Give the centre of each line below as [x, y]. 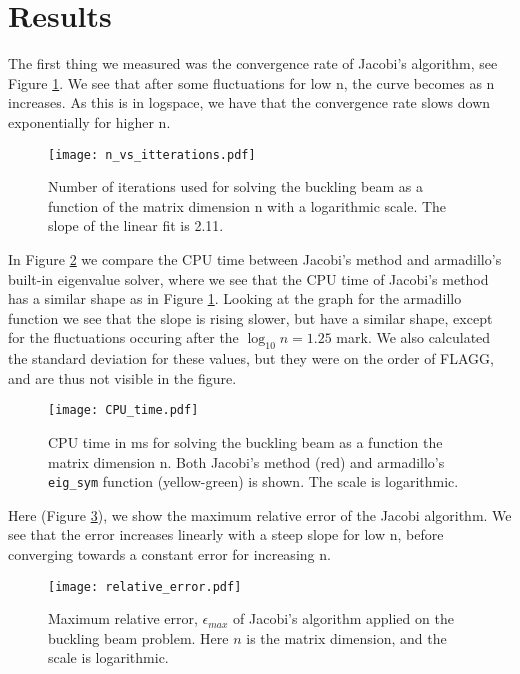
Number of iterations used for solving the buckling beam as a [235, 186]
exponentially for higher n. [89, 121]
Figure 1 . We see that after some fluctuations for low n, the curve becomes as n [251, 82]
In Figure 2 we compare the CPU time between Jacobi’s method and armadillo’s [255, 258]
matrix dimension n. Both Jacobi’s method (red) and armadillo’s [246, 461]
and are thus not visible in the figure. [122, 377]
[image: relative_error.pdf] [145, 586]
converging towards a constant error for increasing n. [169, 553]
